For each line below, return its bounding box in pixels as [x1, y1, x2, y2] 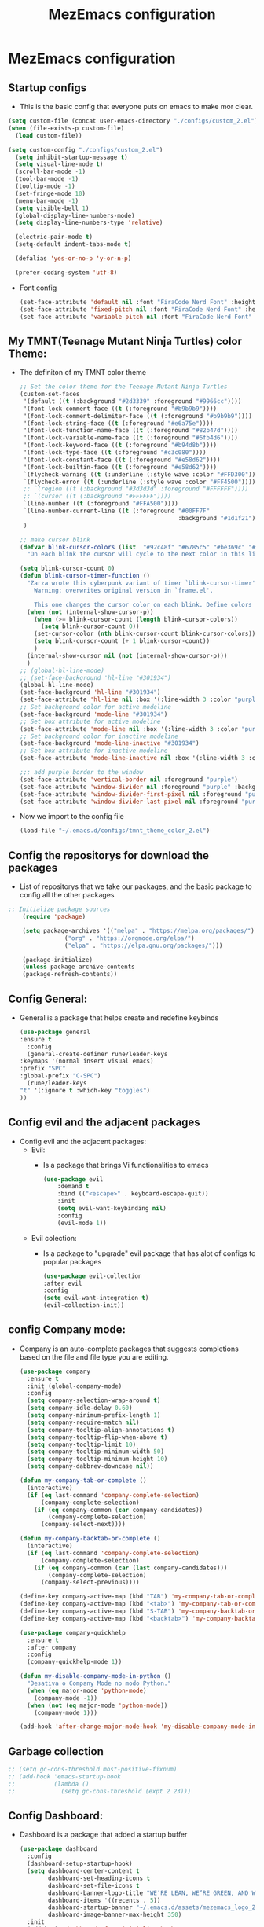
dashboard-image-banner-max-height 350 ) [48, 1911, 182, 1919]
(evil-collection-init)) [42, 1301, 125, 1309]
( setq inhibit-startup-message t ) [15, 153, 128, 161]
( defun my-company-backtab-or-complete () [19, 1535, 161, 1543]
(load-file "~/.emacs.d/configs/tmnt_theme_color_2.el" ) [19, 827, 211, 835]
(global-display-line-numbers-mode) [15, 211, 135, 219]
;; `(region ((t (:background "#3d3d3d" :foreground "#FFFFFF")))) [23, 485, 249, 493]
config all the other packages [19, 890, 115, 900]
